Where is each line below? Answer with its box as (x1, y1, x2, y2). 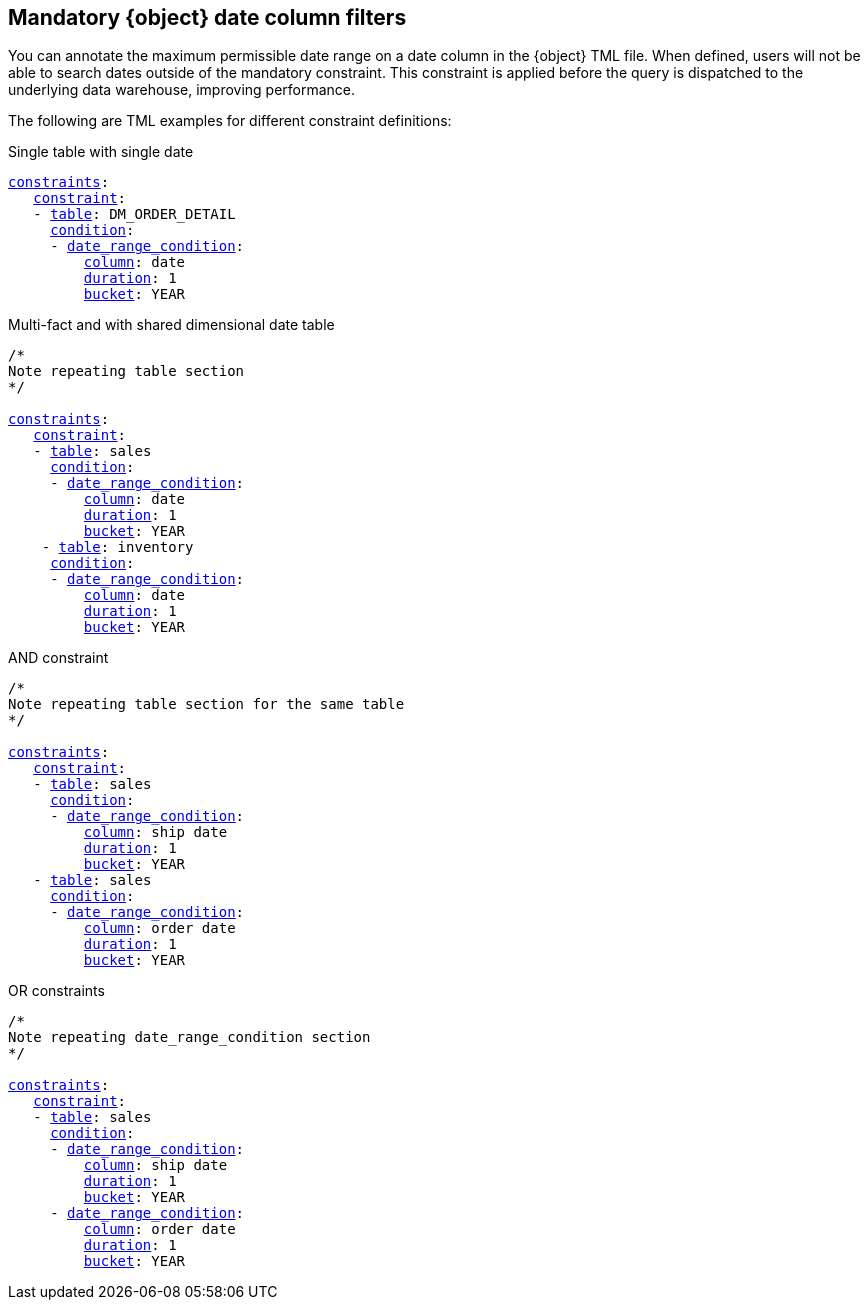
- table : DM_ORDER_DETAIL (33, 206, 236, 223)
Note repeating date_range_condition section (8, 1029, 371, 1046)
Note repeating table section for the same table (8, 696, 405, 713)
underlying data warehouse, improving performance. (8, 81, 356, 99)
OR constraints (8, 982, 105, 1000)
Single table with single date (8, 143, 194, 161)
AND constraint (8, 649, 109, 667)
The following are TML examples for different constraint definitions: (8, 112, 452, 130)
